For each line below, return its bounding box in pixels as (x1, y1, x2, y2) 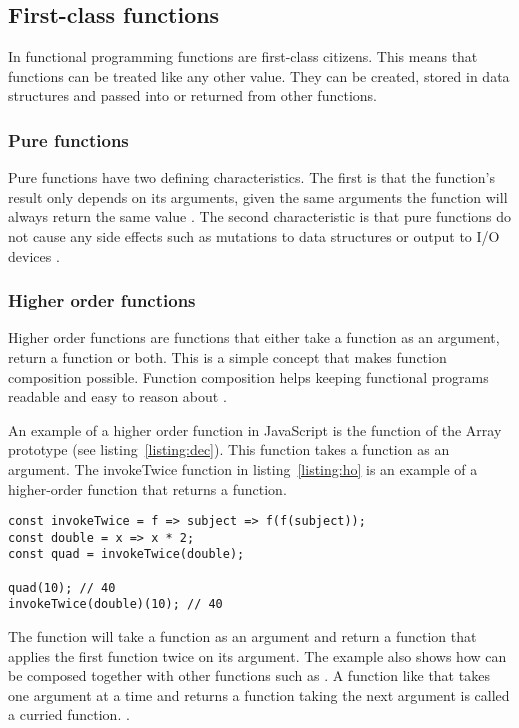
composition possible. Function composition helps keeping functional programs (8, 366, 489, 387)
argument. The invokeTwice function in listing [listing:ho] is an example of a (8, 458, 478, 479)
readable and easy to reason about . (8, 386, 227, 407)
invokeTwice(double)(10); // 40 (8, 597, 223, 612)
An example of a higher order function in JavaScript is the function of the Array (8, 419, 502, 440)
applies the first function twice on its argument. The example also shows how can (8, 645, 507, 666)
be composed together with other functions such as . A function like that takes (8, 665, 490, 686)
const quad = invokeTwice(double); (8, 547, 245, 562)
